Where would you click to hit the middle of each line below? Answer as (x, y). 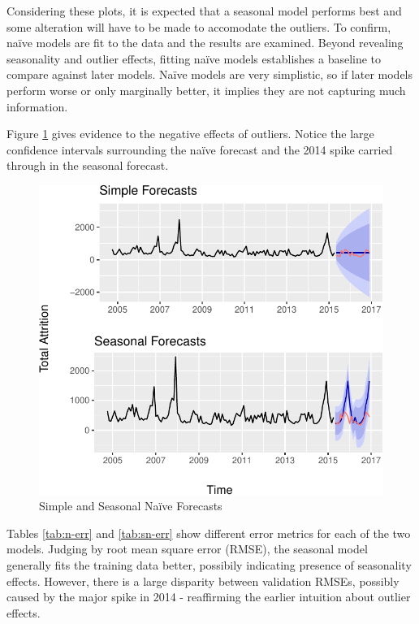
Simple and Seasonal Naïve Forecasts (131, 506)
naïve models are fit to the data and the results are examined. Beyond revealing (205, 43)
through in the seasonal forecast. (88, 165)
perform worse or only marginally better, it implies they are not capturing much (206, 90)
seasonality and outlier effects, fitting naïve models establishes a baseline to (194, 58)
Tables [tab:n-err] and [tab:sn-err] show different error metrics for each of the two (209, 533)
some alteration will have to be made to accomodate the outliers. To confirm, (199, 26)
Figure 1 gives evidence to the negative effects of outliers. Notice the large (190, 134)
